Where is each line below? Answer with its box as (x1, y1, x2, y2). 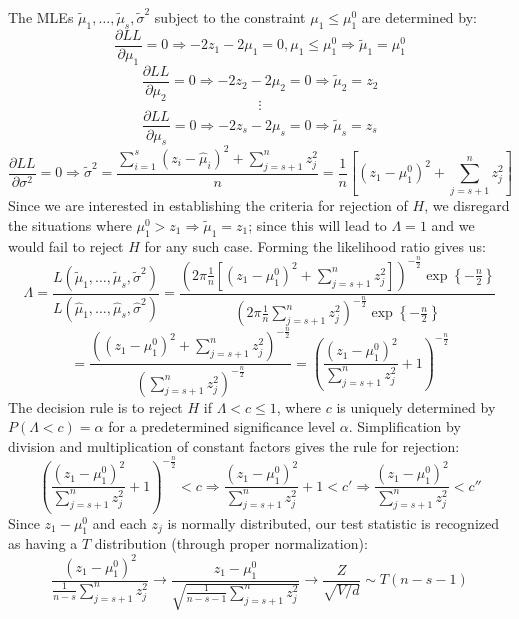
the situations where (8, 215, 132, 236)
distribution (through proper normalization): (94, 533, 368, 554)
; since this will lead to (248, 215, 387, 236)
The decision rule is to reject (8, 396, 183, 417)
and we (431, 215, 475, 236)
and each (92, 512, 147, 533)
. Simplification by (348, 416, 461, 437)
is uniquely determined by (336, 396, 496, 417)
